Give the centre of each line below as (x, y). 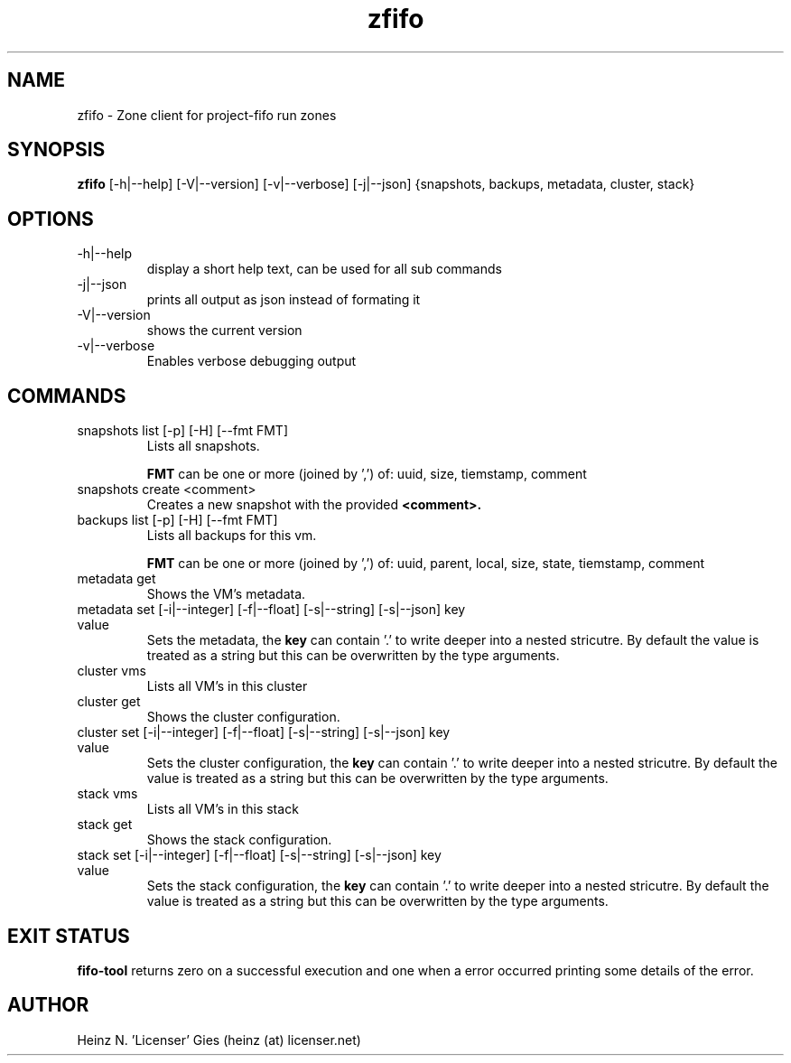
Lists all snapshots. (203, 446)
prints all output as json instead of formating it (284, 300)
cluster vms (112, 671)
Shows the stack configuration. (239, 840)
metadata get (116, 579)
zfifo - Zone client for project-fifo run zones (207, 115)
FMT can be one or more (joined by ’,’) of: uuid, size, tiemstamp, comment (367, 474)
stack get (105, 825)
